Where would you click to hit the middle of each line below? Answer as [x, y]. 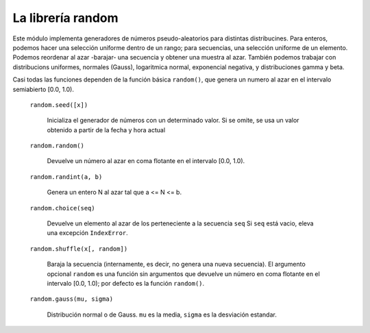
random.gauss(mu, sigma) [71, 299]
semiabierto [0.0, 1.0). [44, 89]
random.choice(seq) [62, 208]
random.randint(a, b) [66, 177]
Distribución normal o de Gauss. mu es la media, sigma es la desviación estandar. [162, 314]
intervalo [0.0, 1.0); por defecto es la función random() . [126, 283]
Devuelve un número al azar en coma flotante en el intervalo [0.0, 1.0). [146, 161]
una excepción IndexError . [87, 233]
